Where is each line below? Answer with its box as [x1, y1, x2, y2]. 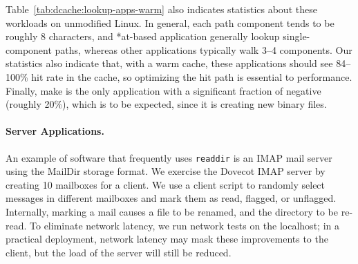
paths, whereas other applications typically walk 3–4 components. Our [55, 42, 352, 57]
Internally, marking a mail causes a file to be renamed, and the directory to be [6, 204, 339, 218]
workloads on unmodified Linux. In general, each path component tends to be [6, 15, 335, 30]
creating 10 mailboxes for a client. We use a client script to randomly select [6, 177, 326, 191]
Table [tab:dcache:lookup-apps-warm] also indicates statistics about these [6, 2, 317, 16]
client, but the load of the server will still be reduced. [6, 245, 232, 259]
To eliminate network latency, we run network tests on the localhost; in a [30, 218, 339, 232]
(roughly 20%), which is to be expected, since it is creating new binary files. [6, 97, 327, 111]
